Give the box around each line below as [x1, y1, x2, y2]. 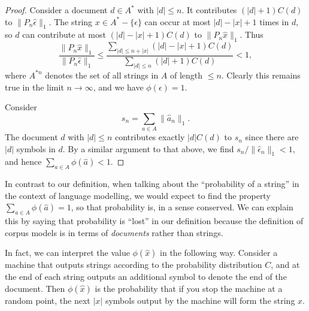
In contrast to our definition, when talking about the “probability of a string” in [5, 177, 299, 190]
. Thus [240, 28, 263, 41]
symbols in [16, 142, 56, 155]
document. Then [5, 282, 65, 294]
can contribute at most [22, 28, 106, 41]
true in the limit [5, 80, 64, 93]
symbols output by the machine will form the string [105, 294, 295, 306]
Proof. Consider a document [5, 4, 108, 16]
